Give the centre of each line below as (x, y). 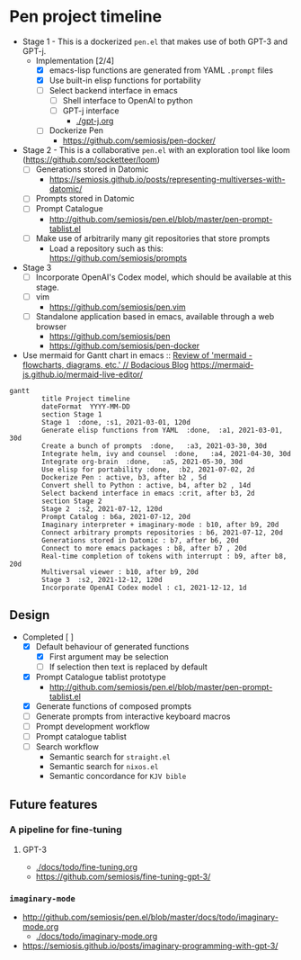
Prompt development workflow (93, 726)
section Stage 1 (72, 414)
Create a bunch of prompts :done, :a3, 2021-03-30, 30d (155, 446)
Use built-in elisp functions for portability (125, 80)
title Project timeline (86, 399)
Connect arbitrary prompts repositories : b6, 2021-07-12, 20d (162, 533)
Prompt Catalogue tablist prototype (101, 677)
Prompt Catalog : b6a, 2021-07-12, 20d (116, 516)
